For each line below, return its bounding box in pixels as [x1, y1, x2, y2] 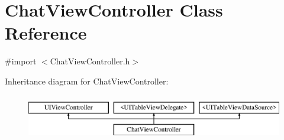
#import [5, 55, 37, 67]
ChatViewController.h [50, 55, 130, 67]
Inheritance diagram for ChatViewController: [5, 74, 169, 87]
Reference [5, 21, 87, 45]
